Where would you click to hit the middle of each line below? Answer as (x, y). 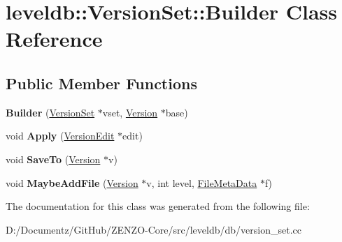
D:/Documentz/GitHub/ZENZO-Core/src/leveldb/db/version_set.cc (154, 229)
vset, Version (130, 112)
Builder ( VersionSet (50, 112)
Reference (54, 39)
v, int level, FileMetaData (202, 182)
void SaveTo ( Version (53, 159)
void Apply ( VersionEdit (60, 136)
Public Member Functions (101, 83)
